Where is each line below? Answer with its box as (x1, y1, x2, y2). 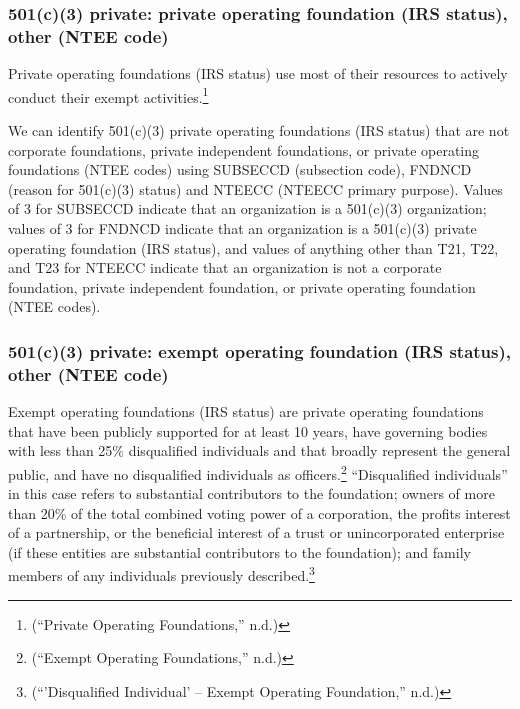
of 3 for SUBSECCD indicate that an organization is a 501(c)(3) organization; (8, 198, 487, 219)
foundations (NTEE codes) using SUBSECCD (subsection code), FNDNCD (8, 159, 472, 180)
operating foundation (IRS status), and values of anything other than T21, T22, (8, 237, 499, 258)
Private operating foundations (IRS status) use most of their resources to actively (8, 63, 508, 84)
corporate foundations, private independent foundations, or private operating (8, 139, 480, 160)
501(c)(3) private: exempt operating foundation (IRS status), (8, 338, 512, 363)
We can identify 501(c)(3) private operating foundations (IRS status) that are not (8, 119, 510, 140)
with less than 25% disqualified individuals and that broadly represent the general (8, 440, 511, 461)
